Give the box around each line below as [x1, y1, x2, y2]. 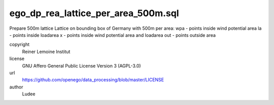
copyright [9, 41, 30, 47]
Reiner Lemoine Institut [22, 48, 71, 55]
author [9, 84, 23, 90]
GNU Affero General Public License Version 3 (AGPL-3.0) [22, 63, 142, 69]
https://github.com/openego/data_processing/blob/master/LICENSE [22, 77, 164, 83]
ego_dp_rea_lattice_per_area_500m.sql [9, 8, 180, 19]
